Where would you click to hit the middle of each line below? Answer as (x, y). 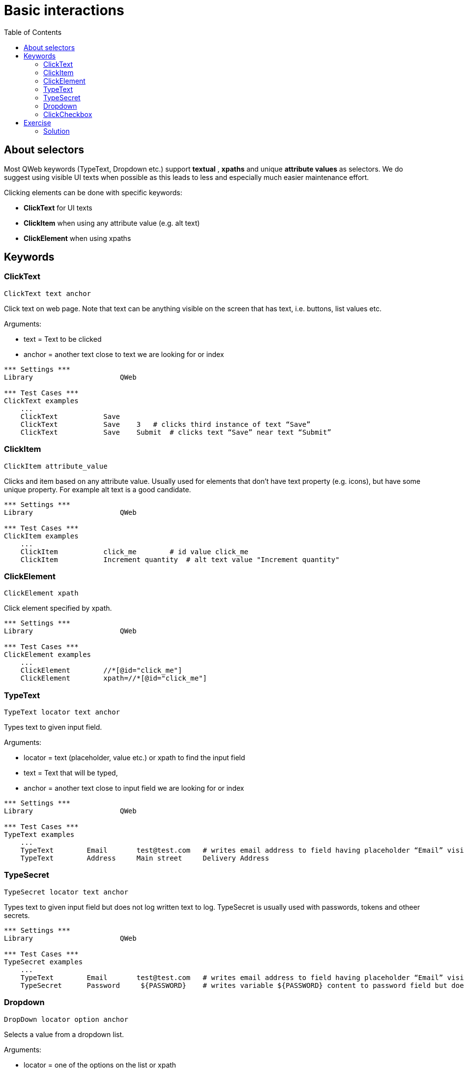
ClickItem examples (41, 536)
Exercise (37, 122)
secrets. (17, 915)
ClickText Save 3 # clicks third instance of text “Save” (165, 424)
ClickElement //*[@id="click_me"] (101, 670)
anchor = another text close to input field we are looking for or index (134, 788)
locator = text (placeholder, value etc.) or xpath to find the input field (134, 758)
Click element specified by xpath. (58, 608)
